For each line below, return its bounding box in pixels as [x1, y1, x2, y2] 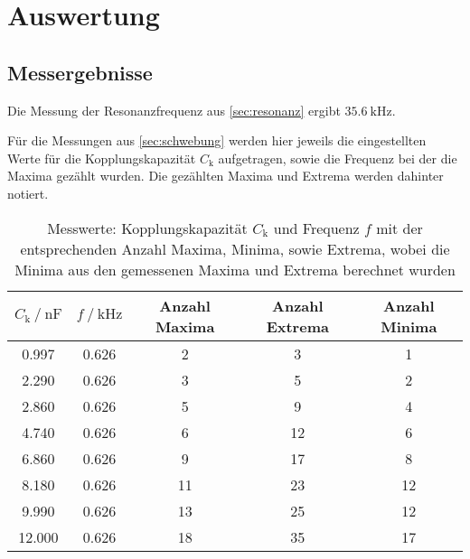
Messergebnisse [7, 58, 153, 86]
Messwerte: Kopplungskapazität [47, 217, 248, 238]
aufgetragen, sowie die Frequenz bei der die [218, 148, 457, 167]
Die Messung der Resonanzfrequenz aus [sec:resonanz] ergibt [7, 100, 341, 119]
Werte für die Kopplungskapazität [7, 148, 196, 167]
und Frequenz [273, 217, 360, 238]
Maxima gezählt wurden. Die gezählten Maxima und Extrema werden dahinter [7, 166, 444, 185]
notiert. [7, 183, 49, 202]
